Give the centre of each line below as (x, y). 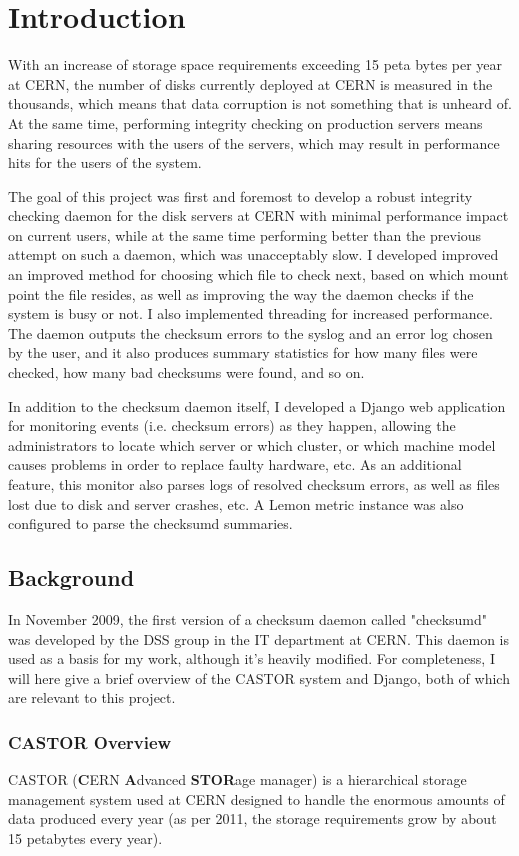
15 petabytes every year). (85, 837)
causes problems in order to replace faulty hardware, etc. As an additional (235, 464)
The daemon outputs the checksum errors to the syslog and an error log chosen (250, 332)
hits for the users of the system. (105, 162)
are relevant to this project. (92, 697)
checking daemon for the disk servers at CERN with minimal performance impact (258, 215)
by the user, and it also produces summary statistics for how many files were (243, 352)
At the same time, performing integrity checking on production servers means (245, 122)
